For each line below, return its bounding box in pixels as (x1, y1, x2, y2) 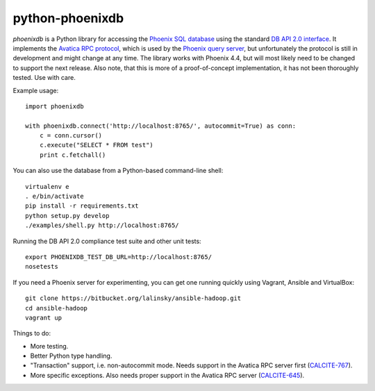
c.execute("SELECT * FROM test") (39, 141, 154, 149)
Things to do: (12, 329, 51, 338)
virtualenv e (25, 183, 69, 190)
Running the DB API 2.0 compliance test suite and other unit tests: (12, 237, 201, 245)
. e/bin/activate (25, 192, 84, 201)
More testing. (30, 342, 69, 350)
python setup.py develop (25, 212, 110, 219)
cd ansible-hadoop (25, 304, 88, 312)
